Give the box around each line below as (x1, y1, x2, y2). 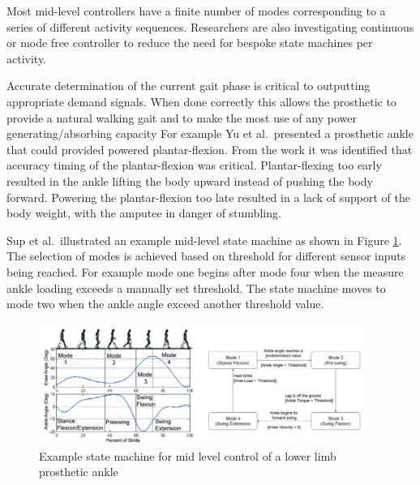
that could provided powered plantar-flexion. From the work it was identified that (6, 140, 413, 157)
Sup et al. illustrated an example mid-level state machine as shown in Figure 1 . (6, 231, 402, 248)
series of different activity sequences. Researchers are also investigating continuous (6, 18, 414, 35)
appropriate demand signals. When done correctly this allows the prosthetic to (6, 92, 396, 109)
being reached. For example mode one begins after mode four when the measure (6, 263, 404, 280)
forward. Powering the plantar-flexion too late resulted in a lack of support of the (6, 188, 411, 205)
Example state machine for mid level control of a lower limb (39, 447, 336, 464)
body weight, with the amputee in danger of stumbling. (6, 204, 281, 221)
